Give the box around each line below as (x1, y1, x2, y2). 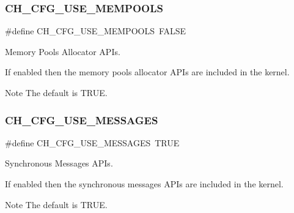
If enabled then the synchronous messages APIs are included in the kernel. (5, 177, 284, 190)
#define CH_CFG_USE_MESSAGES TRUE (5, 136, 180, 149)
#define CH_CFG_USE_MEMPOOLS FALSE (5, 24, 186, 37)
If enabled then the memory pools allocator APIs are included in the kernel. (5, 65, 290, 78)
